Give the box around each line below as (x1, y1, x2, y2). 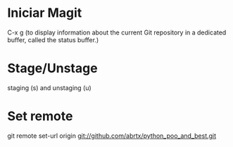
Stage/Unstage (7, 60, 98, 77)
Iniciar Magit (7, 5, 82, 21)
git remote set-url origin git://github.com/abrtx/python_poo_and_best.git (7, 132, 217, 140)
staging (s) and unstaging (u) (7, 83, 92, 92)
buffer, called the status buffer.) (7, 35, 99, 44)
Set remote (7, 108, 73, 124)
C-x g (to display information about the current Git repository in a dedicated (7, 28, 227, 37)
